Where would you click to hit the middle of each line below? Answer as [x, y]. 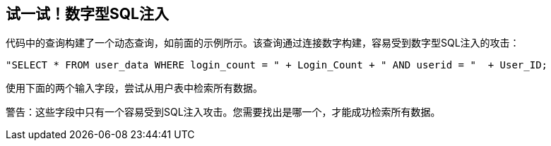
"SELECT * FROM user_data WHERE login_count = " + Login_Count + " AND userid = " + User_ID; [277, 65]
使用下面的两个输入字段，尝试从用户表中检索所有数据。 [134, 88]
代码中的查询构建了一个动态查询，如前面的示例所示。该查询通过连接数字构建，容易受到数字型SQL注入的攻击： [263, 43]
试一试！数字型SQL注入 [87, 14]
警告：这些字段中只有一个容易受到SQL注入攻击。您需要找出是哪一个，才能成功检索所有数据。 [223, 112]
